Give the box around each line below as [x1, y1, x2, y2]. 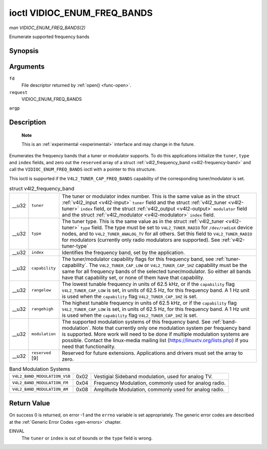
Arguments [9, 62, 45, 71]
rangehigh [31, 307, 54, 312]
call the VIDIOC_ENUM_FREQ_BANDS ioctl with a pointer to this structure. [9, 166, 156, 173]
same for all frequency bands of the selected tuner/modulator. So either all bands [62, 268, 251, 274]
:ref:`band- [212, 318, 237, 325]
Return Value [9, 399, 50, 407]
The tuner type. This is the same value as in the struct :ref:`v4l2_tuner [62, 218, 224, 224]
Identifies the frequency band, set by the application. [62, 249, 185, 256]
